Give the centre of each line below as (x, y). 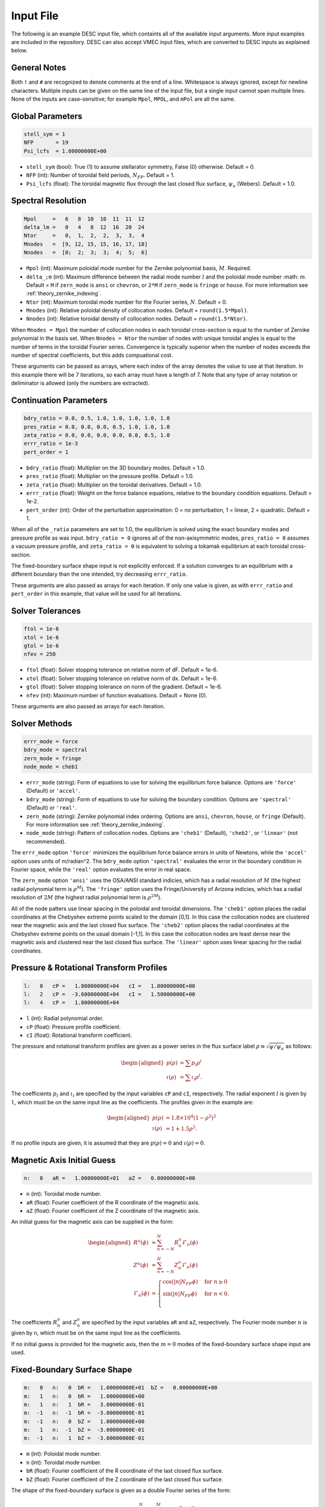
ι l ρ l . (197, 1078)
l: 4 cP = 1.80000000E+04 (72, 1003)
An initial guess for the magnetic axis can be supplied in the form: (92, 1222)
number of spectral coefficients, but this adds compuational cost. (92, 355)
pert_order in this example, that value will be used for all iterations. (96, 594)
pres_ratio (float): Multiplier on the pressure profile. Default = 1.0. (110, 476)
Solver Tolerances (46, 611)
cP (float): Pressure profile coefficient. (74, 1027)
